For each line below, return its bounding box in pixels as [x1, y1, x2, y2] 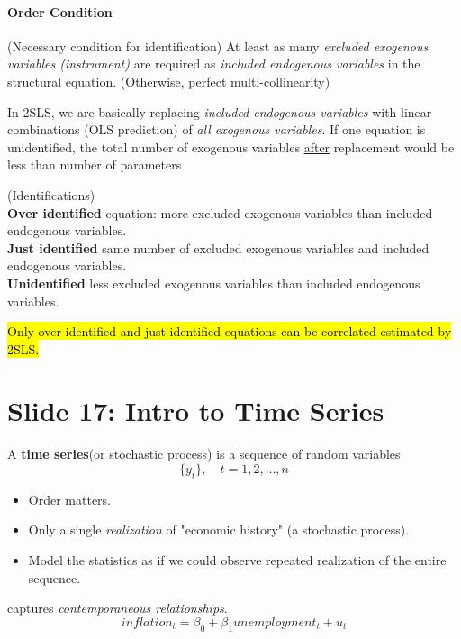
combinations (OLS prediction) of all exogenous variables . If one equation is [7, 120, 426, 139]
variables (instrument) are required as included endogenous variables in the [7, 54, 420, 73]
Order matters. [28, 489, 111, 508]
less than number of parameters [7, 155, 182, 174]
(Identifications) [7, 185, 95, 204]
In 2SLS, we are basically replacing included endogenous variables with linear [7, 102, 432, 121]
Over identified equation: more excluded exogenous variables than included [7, 203, 433, 222]
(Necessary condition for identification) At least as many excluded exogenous [7, 36, 429, 55]
